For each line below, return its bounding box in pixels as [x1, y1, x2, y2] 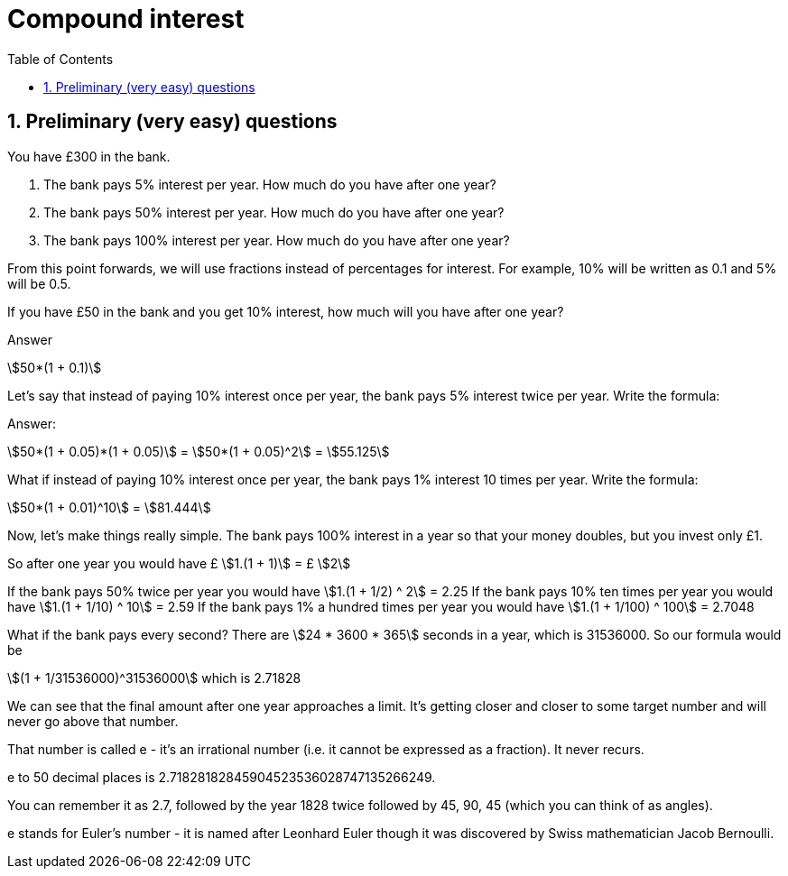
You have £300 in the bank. [7, 148, 171, 164]
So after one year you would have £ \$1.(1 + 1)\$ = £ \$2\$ [7, 555, 351, 571]
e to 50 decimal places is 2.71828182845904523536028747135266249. [7, 769, 436, 785]
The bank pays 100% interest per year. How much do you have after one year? [43, 232, 510, 248]
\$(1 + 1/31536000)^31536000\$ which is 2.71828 [7, 669, 301, 686]
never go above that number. [7, 713, 179, 729]
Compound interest [7, 4, 245, 34]
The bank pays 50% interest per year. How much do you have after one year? [43, 204, 505, 220]
